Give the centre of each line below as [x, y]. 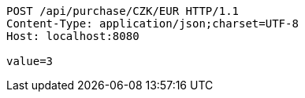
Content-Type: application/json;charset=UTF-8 [152, 24]
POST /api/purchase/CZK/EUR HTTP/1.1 [123, 11]
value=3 [30, 61]
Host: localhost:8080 [73, 36]
